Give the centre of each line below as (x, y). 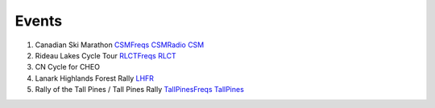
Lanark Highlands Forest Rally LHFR (95, 78)
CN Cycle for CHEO (68, 67)
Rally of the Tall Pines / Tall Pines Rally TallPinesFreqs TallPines (140, 90)
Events (39, 21)
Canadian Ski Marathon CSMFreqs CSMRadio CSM (120, 45)
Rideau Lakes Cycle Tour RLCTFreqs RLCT (106, 55)
